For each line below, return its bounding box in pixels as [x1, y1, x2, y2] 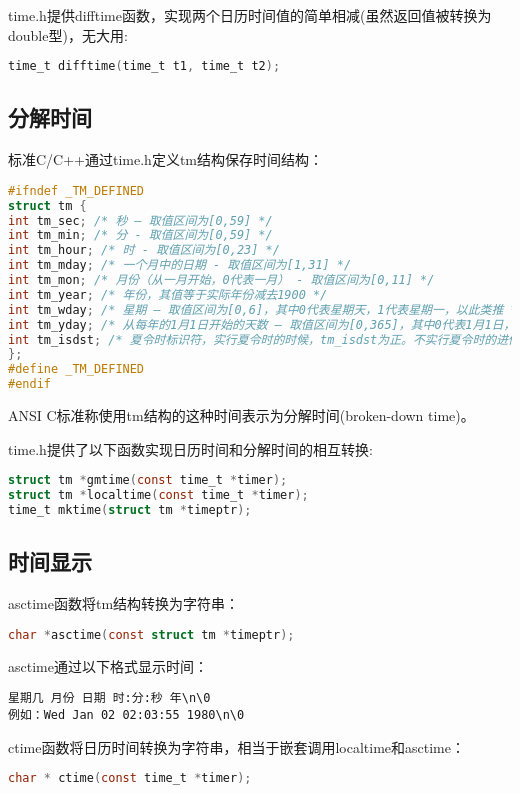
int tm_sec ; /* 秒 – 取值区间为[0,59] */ [8, 213, 273, 228]
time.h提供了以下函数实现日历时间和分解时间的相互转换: [8, 438, 373, 459]
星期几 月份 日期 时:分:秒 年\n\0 [8, 691, 211, 706]
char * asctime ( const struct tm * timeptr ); [8, 627, 295, 642]
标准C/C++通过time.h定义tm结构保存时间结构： [8, 149, 323, 170]
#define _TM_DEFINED [8, 362, 145, 377]
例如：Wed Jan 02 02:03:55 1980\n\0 [8, 707, 245, 722]
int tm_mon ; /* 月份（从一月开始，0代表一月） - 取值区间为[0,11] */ [8, 273, 435, 288]
